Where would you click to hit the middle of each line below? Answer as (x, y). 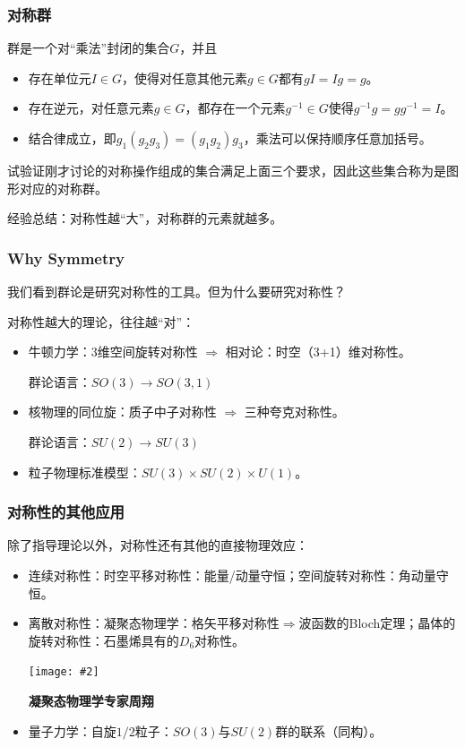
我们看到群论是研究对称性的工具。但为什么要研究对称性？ (177, 291)
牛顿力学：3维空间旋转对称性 (113, 352)
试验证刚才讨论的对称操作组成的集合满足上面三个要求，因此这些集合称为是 (227, 170)
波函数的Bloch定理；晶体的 (377, 623)
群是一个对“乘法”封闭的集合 (89, 48)
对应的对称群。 (63, 188)
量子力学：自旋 (72, 730)
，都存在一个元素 (235, 108)
